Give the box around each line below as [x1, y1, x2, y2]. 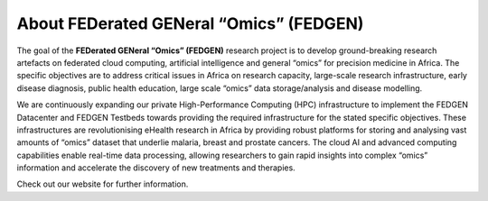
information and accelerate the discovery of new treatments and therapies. [16, 162, 296, 173]
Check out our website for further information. [16, 178, 189, 189]
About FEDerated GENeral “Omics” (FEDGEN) [16, 14, 364, 33]
